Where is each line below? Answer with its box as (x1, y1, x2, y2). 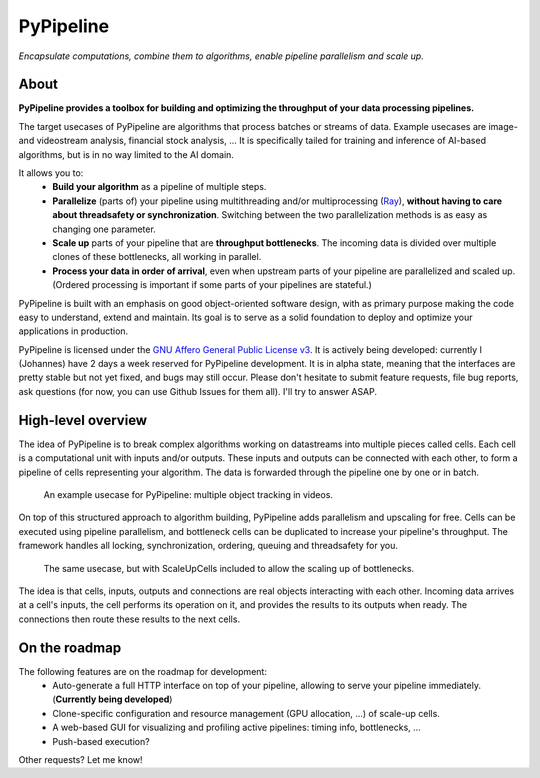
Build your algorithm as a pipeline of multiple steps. (52, 181, 267, 193)
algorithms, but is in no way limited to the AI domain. (18, 148, 235, 160)
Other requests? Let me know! (18, 753, 144, 765)
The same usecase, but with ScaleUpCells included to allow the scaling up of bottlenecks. (43, 562, 415, 574)
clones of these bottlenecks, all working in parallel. (52, 251, 262, 263)
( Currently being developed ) (52, 693, 173, 705)
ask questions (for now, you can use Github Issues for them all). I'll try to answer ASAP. (18, 385, 378, 397)
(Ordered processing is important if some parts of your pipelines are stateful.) (52, 279, 372, 291)
